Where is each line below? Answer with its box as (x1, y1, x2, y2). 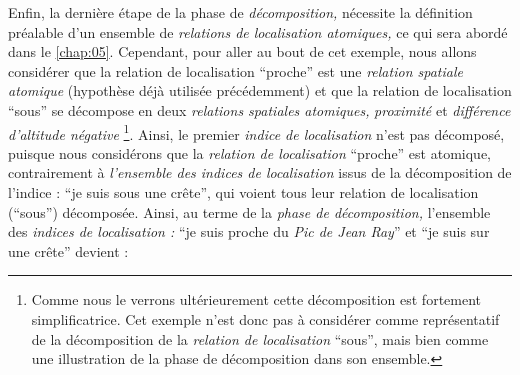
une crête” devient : (8, 240, 129, 261)
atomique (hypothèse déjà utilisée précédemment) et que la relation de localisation (8, 80, 512, 101)
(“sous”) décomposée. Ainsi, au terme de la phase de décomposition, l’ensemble (8, 201, 491, 222)
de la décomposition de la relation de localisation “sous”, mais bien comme (31, 328, 489, 349)
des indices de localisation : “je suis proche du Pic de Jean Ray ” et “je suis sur (8, 221, 490, 242)
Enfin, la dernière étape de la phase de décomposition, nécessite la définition (8, 2, 473, 22)
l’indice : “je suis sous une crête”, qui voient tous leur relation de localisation (8, 182, 479, 202)
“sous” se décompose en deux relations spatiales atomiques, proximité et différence (8, 99, 511, 120)
